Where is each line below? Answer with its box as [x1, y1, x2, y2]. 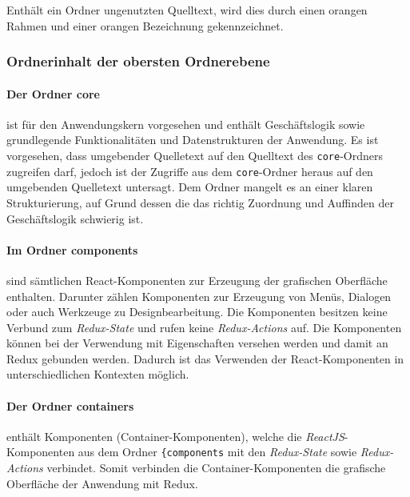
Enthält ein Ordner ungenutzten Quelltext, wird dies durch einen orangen [6, 2, 368, 18]
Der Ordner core [6, 85, 100, 102]
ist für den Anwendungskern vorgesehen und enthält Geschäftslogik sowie [6, 115, 365, 132]
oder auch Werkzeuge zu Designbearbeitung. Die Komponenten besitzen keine [6, 303, 388, 320]
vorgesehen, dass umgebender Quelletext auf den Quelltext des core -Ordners [6, 147, 383, 164]
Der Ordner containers [6, 397, 134, 414]
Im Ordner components [6, 241, 138, 258]
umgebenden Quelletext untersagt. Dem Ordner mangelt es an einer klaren [6, 178, 373, 195]
